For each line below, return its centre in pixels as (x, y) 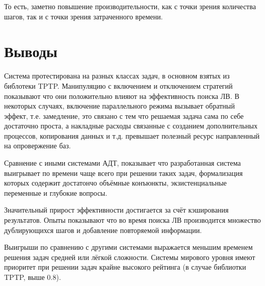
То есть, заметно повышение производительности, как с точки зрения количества (130, 6)
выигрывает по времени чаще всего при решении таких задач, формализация (124, 173)
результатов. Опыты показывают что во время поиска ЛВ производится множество (132, 220)
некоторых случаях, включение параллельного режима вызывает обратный (120, 106)
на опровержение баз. (37, 146)
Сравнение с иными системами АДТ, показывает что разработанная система (123, 163)
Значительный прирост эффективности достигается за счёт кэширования (116, 210)
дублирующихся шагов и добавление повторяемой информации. (103, 230)
